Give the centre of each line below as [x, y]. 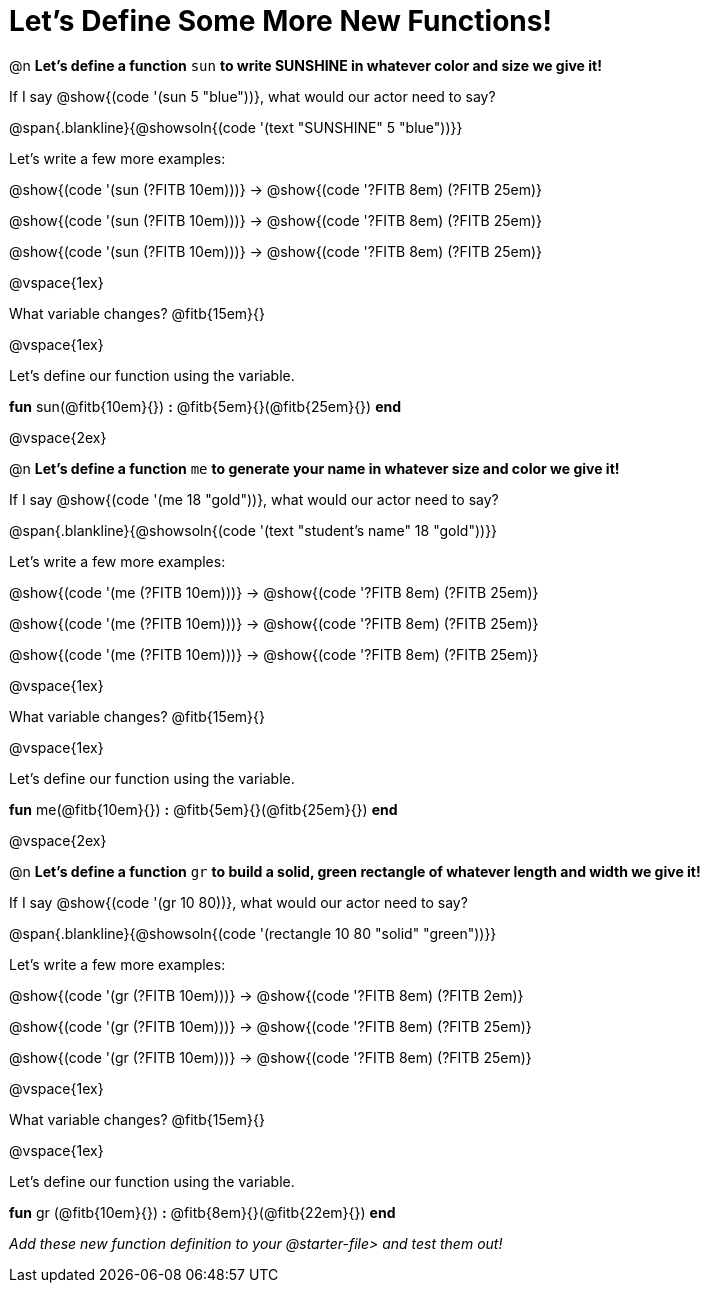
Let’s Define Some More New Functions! [280, 21]
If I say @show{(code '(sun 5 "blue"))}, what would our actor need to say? [252, 96]
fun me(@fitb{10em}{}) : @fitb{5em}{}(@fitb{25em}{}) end [203, 809]
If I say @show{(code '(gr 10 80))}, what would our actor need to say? [238, 902]
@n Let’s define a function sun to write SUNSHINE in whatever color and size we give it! [305, 65]
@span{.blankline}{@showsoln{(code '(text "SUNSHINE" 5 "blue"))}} [236, 127]
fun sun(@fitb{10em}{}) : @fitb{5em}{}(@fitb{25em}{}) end [205, 406]
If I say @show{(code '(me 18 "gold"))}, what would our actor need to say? [254, 499]
